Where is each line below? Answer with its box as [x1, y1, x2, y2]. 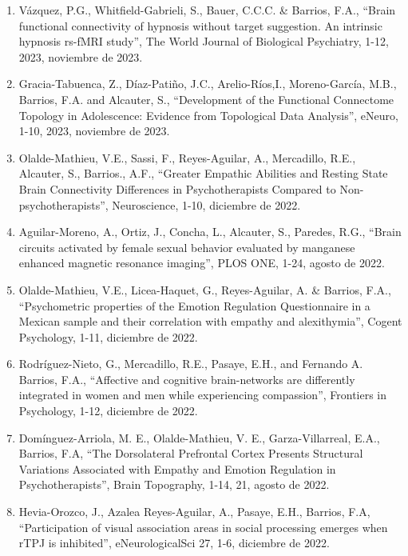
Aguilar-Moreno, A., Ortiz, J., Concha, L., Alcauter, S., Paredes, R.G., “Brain [18, 223, 402, 240]
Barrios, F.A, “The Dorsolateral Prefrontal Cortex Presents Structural [18, 445, 363, 462]
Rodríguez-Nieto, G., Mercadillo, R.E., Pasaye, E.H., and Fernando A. [18, 355, 363, 372]
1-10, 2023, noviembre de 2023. [18, 122, 170, 139]
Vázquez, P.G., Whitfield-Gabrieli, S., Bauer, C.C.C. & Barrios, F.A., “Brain [18, 2, 396, 18]
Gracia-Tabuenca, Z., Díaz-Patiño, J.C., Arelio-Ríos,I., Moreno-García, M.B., [18, 75, 397, 92]
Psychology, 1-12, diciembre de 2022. [18, 402, 198, 419]
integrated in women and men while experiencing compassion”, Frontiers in [18, 386, 387, 403]
